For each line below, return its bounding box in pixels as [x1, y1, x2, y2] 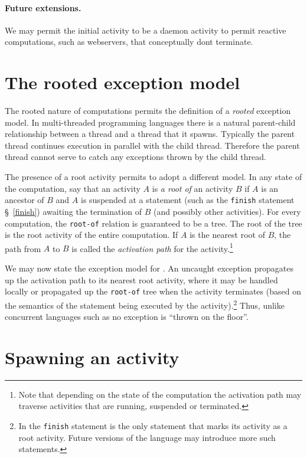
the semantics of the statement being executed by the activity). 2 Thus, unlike [5, 297, 285, 311]
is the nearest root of [190, 228, 265, 241]
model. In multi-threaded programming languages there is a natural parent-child [5, 116, 296, 128]
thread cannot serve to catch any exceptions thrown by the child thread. [5, 151, 266, 163]
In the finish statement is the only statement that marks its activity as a [18, 420, 288, 432]
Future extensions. [5, 1, 81, 14]
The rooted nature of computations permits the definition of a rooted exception [5, 104, 291, 117]
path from [5, 242, 41, 254]
